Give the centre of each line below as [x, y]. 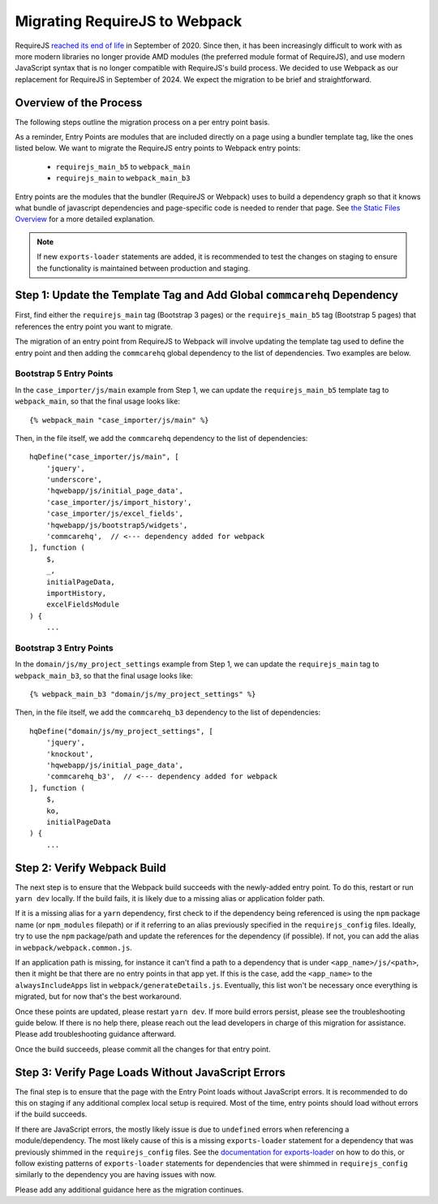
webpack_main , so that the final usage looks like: [97, 401]
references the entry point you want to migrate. [94, 326]
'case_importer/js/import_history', [119, 502]
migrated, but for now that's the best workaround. [98, 997]
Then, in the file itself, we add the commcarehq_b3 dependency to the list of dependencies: [168, 712]
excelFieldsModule [83, 604]
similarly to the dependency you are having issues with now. [116, 1175]
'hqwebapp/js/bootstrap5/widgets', [117, 525]
